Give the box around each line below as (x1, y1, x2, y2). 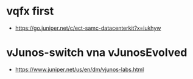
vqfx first (6, 4, 54, 18)
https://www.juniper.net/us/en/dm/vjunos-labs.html (15, 66, 144, 73)
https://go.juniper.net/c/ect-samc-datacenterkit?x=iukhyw (15, 24, 161, 32)
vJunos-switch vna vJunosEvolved (6, 46, 188, 60)
